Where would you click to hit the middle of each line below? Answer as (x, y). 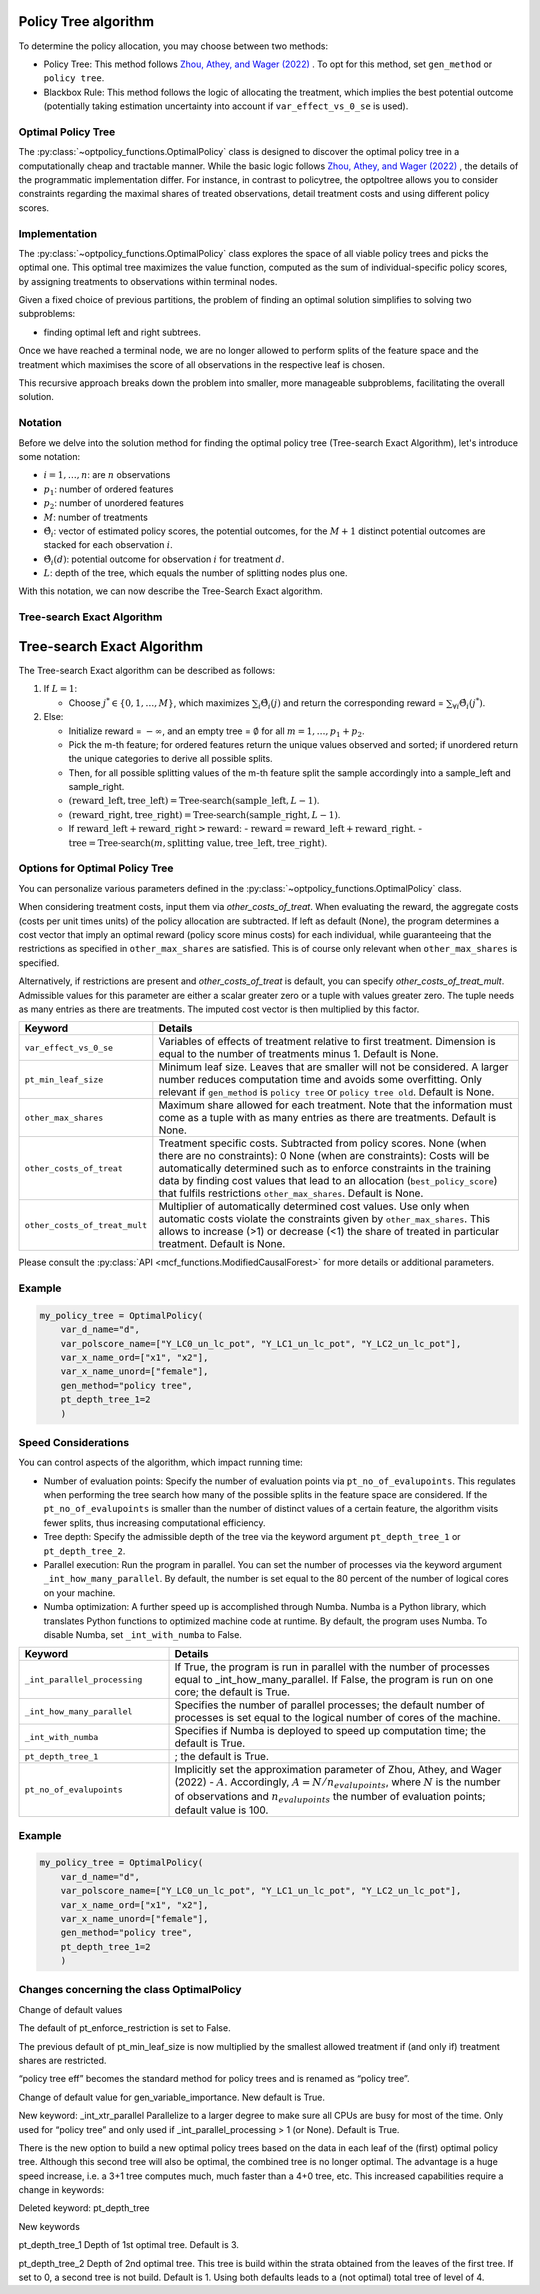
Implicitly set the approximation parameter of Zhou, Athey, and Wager (338, 1770)
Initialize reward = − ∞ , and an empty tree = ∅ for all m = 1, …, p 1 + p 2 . (216, 732)
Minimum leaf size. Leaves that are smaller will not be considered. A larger (333, 1067)
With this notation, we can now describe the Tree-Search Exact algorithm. (171, 591)
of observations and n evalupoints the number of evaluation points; (330, 1797)
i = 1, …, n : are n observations (107, 475)
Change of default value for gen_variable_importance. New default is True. (171, 2097)
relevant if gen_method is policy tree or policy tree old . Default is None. (326, 1092)
